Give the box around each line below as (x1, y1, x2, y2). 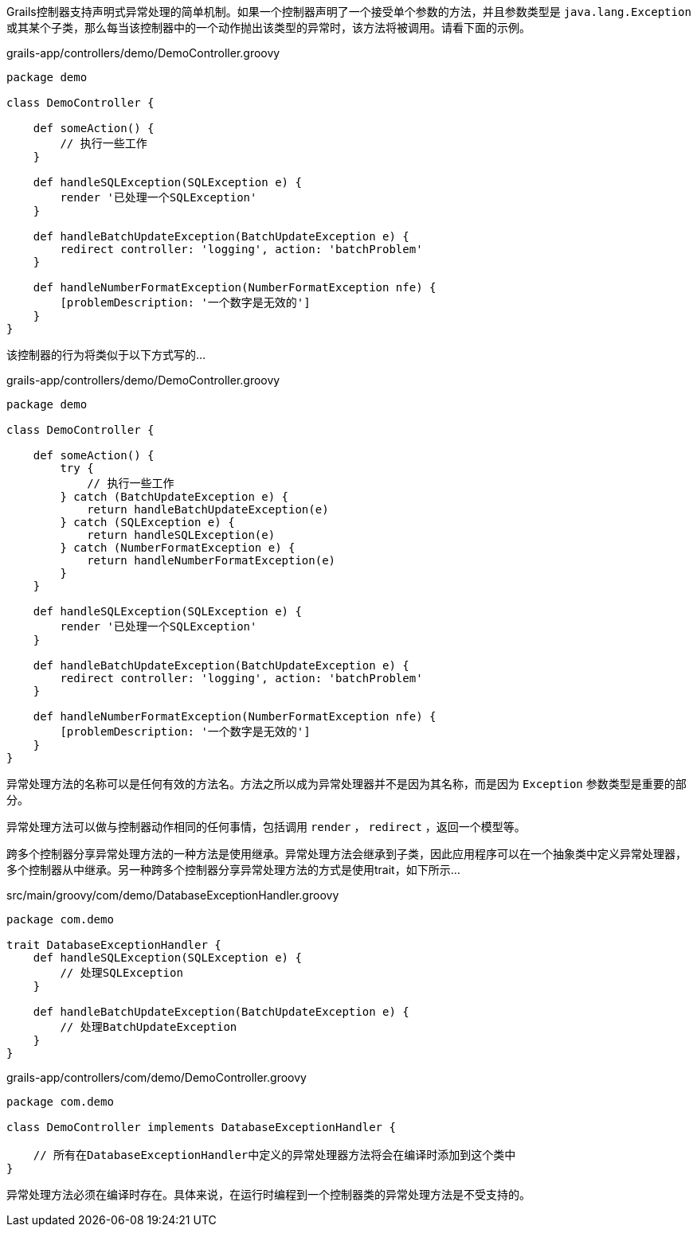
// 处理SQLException (60, 966, 183, 979)
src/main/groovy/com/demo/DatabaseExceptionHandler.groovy (6, 888, 339, 902)
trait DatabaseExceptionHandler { (6, 938, 221, 951)
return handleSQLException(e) (87, 529, 276, 541)
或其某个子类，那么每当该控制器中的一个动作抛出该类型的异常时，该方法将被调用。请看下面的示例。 (6, 21, 531, 34)
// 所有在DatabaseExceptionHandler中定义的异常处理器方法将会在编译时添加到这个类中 (33, 1149, 516, 1161)
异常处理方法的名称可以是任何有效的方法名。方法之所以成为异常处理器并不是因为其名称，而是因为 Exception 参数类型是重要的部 (6, 777, 687, 790)
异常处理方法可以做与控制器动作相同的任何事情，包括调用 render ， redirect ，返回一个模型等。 (6, 820, 526, 833)
